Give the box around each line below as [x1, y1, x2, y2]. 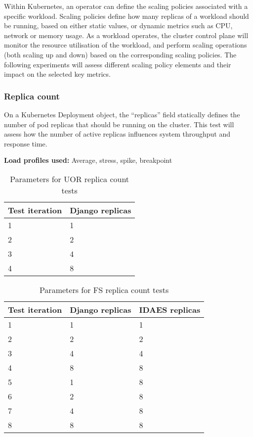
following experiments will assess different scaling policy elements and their [4, 59, 231, 69]
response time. [4, 138, 47, 148]
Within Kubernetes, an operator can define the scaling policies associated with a [4, 1, 248, 11]
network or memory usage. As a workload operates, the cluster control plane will [4, 30, 249, 40]
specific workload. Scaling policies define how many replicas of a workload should [4, 10, 249, 21]
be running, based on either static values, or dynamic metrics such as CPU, [4, 20, 233, 31]
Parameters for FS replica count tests [39, 284, 169, 295]
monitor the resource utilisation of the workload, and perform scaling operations [4, 40, 247, 50]
